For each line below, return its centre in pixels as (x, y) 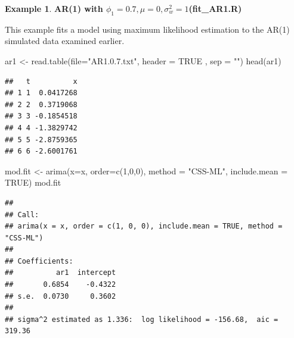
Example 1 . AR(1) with (54, 8)
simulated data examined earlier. (65, 41)
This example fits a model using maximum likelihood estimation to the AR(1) (147, 29)
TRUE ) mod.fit (33, 182)
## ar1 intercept (61, 273)
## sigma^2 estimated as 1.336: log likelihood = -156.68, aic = (142, 319)
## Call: (22, 215)
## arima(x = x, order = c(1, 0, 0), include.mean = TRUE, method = (144, 226)
